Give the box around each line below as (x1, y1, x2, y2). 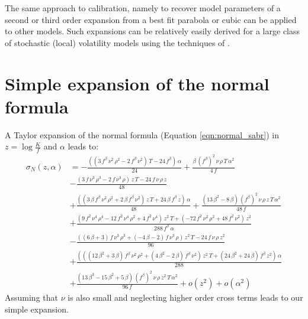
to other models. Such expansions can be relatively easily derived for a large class (5, 25, 300, 37)
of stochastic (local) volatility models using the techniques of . (5, 36, 230, 48)
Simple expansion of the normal (5, 71, 269, 95)
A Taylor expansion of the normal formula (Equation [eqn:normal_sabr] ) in (5, 128, 280, 141)
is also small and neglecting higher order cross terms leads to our (68, 291, 303, 304)
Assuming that (5, 291, 58, 304)
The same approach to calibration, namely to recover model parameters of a (5, 2, 281, 14)
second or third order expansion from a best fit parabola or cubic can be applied (5, 13, 297, 25)
